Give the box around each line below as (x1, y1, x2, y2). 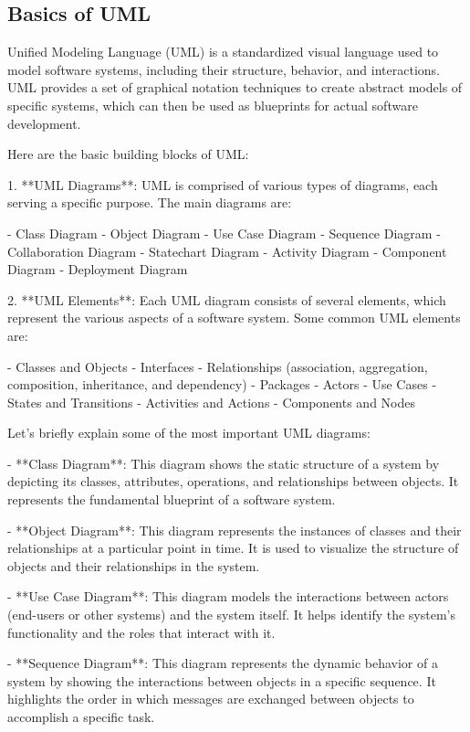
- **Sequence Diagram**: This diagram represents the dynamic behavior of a (7, 653, 438, 673)
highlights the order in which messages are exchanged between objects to (7, 689, 414, 708)
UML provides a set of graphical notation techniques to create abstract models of (7, 78, 463, 97)
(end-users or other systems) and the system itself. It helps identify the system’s (7, 605, 455, 624)
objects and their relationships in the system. (7, 556, 260, 575)
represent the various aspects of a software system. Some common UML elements (7, 308, 461, 327)
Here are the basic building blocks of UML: (7, 144, 249, 164)
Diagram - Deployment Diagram (7, 260, 188, 279)
